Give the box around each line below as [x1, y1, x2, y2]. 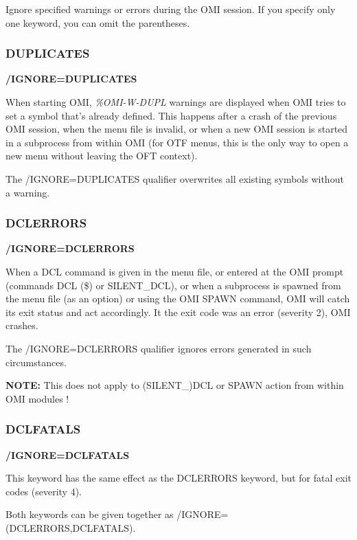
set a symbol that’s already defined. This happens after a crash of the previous [5, 108, 337, 122]
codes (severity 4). [5, 484, 82, 498]
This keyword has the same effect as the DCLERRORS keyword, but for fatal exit [5, 471, 352, 485]
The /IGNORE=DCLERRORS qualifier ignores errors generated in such [5, 341, 312, 355]
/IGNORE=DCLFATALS [5, 447, 130, 462]
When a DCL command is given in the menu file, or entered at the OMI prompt [5, 264, 344, 278]
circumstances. [5, 355, 67, 369]
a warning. [5, 185, 50, 199]
